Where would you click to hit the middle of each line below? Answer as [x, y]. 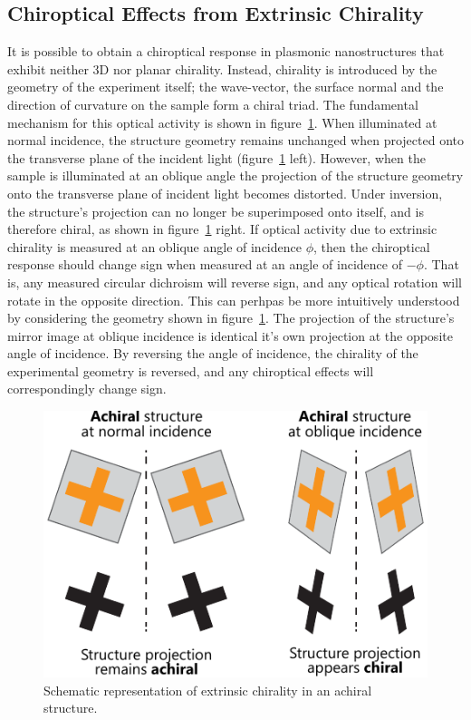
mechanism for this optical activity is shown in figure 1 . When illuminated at [222, 122]
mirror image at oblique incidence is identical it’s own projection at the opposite [230, 335]
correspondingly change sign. [87, 389]
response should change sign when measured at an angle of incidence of [205, 264]
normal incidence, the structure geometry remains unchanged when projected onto [235, 140]
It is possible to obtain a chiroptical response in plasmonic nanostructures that [226, 51]
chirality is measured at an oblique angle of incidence [154, 246]
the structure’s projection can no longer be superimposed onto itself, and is [216, 211]
